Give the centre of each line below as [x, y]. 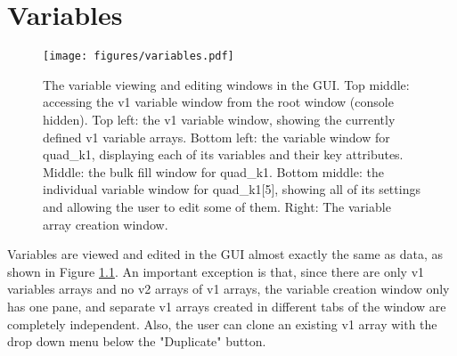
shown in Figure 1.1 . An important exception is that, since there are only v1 [216, 271]
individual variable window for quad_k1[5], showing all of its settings [232, 189]
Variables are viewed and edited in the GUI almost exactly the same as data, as [225, 254]
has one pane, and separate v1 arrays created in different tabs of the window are [227, 306]
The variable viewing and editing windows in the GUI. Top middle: [226, 84]
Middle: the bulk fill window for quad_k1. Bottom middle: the [213, 171]
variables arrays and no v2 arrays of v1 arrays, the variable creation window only [228, 289]
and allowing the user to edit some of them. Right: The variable [217, 206]
